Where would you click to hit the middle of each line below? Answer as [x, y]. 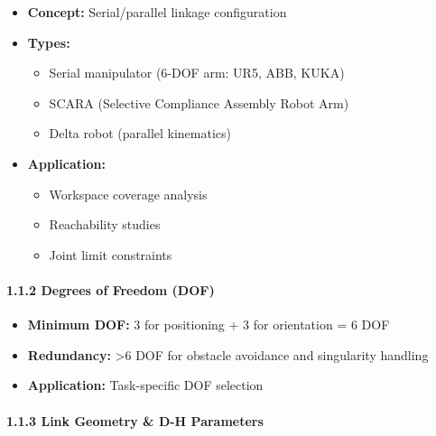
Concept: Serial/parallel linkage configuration [157, 12]
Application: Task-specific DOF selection [145, 385]
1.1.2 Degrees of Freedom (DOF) [111, 289]
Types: [49, 42]
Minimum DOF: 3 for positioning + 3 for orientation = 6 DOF [209, 325]
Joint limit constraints [111, 254]
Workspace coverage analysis [128, 194]
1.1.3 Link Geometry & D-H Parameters [135, 420]
